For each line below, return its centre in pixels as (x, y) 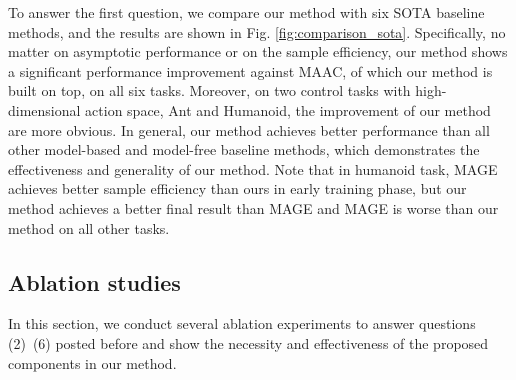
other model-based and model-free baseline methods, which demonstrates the (244, 149)
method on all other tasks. (89, 227)
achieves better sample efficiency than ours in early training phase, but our (237, 188)
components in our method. (92, 362)
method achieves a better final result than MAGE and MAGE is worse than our (253, 207)
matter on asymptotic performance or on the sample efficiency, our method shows (258, 51)
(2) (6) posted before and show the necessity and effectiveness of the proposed (248, 342)
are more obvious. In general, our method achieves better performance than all (249, 129)
